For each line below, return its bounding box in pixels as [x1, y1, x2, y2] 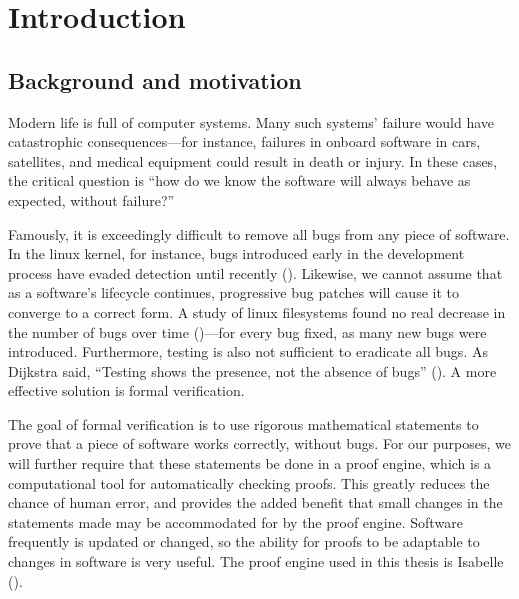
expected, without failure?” [8, 189, 175, 210]
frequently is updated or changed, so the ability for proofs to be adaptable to [8, 531, 480, 552]
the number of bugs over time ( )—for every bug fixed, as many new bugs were [8, 321, 487, 342]
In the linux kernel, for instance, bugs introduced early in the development [8, 243, 465, 264]
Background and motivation [8, 64, 302, 95]
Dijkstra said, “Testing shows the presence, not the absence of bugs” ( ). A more [8, 360, 497, 381]
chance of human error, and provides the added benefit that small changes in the [8, 492, 503, 513]
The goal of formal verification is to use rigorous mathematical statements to [8, 413, 479, 434]
